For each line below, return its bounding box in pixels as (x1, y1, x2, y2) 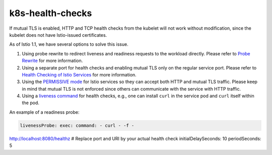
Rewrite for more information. (22, 58, 83, 64)
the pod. (22, 100, 40, 106)
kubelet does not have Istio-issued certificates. (9, 32, 107, 38)
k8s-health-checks (9, 8, 92, 19)
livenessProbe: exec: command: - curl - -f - (20, 122, 134, 128)
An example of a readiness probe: (9, 109, 80, 115)
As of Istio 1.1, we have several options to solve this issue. (9, 41, 128, 47)
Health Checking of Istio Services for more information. (22, 71, 137, 77)
